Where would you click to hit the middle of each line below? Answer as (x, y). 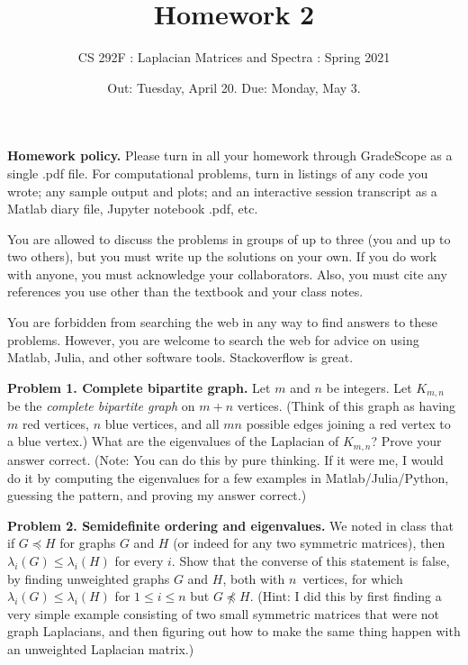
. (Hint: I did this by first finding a (346, 596)
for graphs (88, 543)
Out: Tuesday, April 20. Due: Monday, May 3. (234, 87)
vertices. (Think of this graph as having (346, 406)
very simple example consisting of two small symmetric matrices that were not (224, 613)
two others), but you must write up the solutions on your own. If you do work (222, 256)
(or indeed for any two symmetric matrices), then (309, 543)
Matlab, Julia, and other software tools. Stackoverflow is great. (180, 357)
